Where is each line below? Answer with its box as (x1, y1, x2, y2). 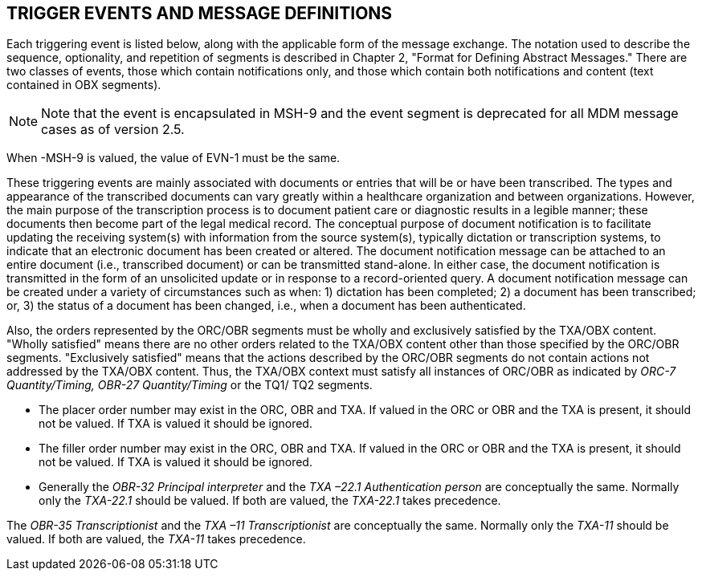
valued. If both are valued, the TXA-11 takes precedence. (6, 532, 306, 547)
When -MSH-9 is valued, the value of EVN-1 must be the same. (6, 151, 341, 165)
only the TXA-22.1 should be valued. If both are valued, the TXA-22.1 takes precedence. (39, 494, 501, 508)
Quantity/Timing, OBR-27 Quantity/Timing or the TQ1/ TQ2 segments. (6, 378, 373, 392)
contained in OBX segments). (6, 78, 161, 92)
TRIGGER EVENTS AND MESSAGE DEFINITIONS (6, 3, 393, 23)
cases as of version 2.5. (41, 121, 185, 138)
